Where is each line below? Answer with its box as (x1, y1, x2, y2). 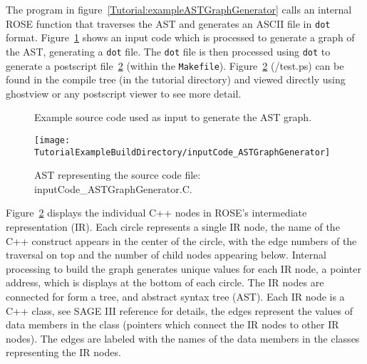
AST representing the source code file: (34, 167, 201, 182)
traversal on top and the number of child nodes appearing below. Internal (6, 247, 326, 262)
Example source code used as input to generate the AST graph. (34, 110, 312, 125)
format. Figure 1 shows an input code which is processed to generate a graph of (6, 30, 355, 45)
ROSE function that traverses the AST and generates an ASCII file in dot (6, 16, 331, 31)
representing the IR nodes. (6, 345, 121, 360)
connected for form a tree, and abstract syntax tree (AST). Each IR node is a (6, 289, 345, 303)
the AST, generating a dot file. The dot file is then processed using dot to (6, 43, 331, 58)
